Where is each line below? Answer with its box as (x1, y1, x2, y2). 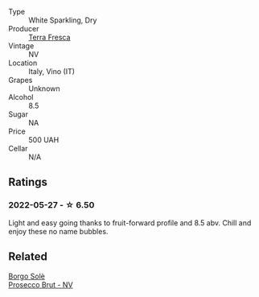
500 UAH (28, 135, 60, 144)
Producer (8, 24, 39, 33)
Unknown (28, 84, 60, 93)
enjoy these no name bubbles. (8, 226, 109, 236)
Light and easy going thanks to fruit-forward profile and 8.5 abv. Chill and (8, 217, 252, 228)
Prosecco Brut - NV (8, 279, 74, 289)
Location (8, 58, 38, 68)
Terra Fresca (28, 32, 71, 42)
